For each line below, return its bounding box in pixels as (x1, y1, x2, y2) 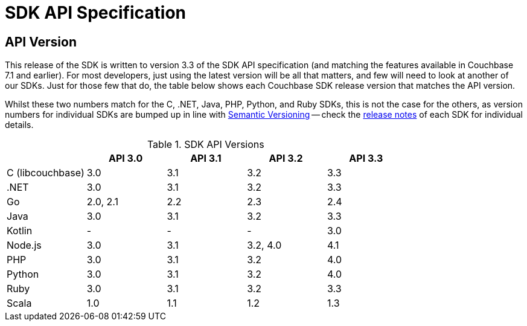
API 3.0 (108, 152, 143, 165)
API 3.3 (349, 152, 383, 165)
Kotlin (7, 225, 33, 237)
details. (5, 120, 34, 130)
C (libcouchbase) (7, 167, 85, 179)
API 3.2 (269, 152, 303, 165)
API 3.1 (190, 152, 222, 165)
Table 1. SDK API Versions (147, 138, 264, 151)
